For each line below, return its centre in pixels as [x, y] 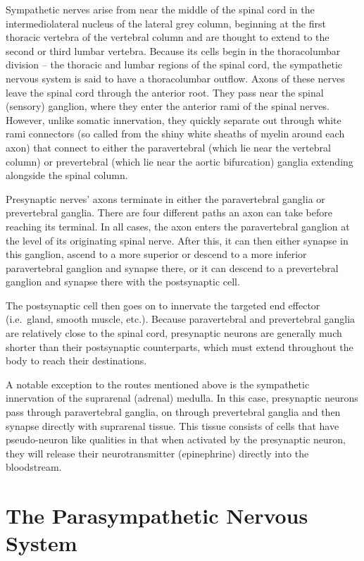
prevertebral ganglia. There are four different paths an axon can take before [169, 212]
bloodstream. [34, 467]
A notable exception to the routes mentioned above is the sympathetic [158, 384]
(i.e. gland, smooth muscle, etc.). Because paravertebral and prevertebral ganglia [181, 319]
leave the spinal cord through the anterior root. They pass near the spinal [165, 92]
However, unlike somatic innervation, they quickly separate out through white [174, 119]
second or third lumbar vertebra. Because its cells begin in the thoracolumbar [173, 50]
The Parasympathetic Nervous [157, 516]
